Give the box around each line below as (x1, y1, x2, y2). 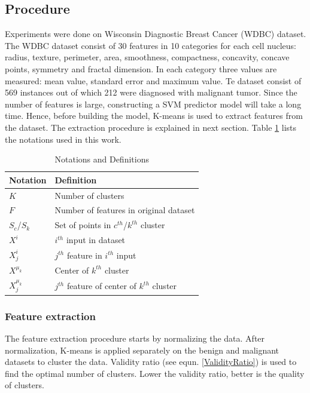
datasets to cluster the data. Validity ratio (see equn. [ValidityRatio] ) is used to (5, 355, 297, 368)
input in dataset (66, 234, 126, 246)
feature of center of (66, 280, 136, 292)
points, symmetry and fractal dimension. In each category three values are (5, 62, 277, 75)
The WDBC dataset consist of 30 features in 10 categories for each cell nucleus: (5, 39, 297, 51)
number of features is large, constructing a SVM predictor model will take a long (5, 97, 302, 110)
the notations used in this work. (5, 133, 121, 145)
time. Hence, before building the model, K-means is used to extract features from (5, 109, 303, 122)
